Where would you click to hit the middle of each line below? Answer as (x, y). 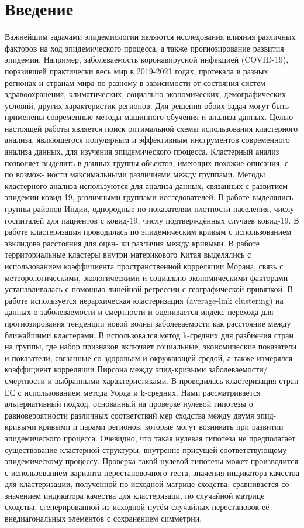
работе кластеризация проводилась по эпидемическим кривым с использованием (148, 232)
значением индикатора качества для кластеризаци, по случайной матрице (135, 495)
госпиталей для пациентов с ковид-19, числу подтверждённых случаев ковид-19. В (152, 220)
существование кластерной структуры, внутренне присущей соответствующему (146, 449)
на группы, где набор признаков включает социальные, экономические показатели (151, 346)
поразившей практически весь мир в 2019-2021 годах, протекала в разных (137, 71)
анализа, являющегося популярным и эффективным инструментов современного (147, 140)
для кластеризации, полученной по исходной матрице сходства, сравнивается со (147, 484)
